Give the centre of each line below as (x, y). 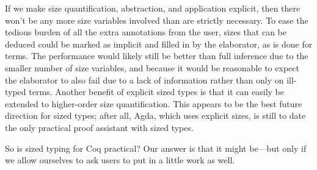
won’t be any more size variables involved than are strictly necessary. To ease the (157, 20)
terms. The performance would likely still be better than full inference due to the (157, 56)
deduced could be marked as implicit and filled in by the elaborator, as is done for (159, 44)
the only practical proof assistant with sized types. (99, 127)
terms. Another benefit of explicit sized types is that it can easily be (157, 92)
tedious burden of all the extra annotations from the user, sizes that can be (146, 32)
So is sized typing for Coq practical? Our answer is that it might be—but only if (156, 148)
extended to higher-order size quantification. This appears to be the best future (154, 103)
